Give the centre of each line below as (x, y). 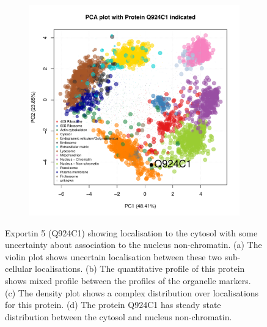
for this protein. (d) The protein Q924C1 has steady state (113, 305)
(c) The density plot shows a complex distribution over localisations (132, 292)
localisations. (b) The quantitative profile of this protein (140, 269)
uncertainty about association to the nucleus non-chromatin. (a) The (133, 245)
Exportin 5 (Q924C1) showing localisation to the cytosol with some (131, 232)
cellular (19, 269)
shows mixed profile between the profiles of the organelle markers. (128, 280)
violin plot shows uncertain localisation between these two (113, 256)
